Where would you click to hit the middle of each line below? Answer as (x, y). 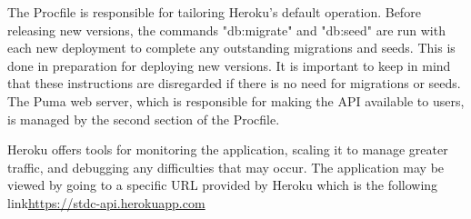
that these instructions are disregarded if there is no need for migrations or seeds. (234, 83)
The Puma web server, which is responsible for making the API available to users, (236, 100)
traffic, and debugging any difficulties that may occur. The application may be (226, 167)
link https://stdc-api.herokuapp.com (106, 202)
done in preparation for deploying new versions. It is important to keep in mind (229, 65)
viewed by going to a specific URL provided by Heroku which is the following (223, 185)
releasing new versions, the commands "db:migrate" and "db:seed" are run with (226, 30)
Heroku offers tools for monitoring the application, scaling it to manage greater (228, 149)
